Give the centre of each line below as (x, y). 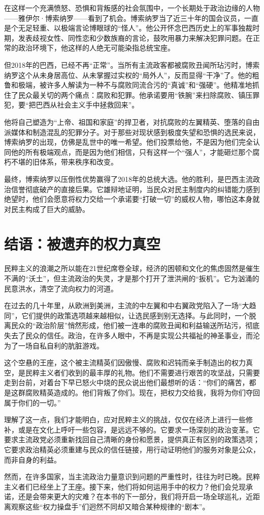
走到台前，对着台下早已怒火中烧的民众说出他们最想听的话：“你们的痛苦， (127, 382)
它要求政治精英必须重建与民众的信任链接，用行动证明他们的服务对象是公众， (132, 449)
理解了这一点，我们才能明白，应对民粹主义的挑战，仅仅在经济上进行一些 (125, 419)
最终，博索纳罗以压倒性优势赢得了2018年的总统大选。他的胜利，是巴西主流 (128, 179)
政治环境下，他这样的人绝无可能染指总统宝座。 (96, 48)
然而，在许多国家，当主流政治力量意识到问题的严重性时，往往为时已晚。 (125, 477)
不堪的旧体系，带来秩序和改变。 (64, 162)
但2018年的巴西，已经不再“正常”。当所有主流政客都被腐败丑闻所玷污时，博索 (132, 64)
